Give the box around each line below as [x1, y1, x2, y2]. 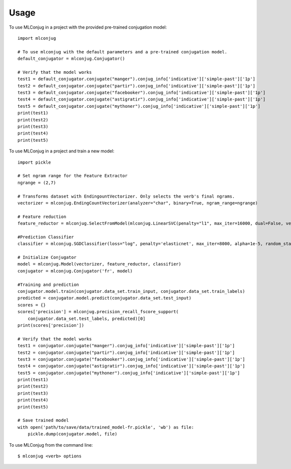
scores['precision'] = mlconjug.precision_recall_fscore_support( [17, 309, 179, 315]
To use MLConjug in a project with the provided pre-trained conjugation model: [9, 24, 167, 30]
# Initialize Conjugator [17, 255, 77, 260]
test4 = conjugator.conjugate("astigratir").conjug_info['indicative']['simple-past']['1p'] [17, 363, 245, 369]
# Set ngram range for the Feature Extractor [17, 173, 128, 179]
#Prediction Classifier [17, 234, 74, 240]
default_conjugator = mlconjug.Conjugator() [17, 56, 126, 62]
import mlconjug [17, 35, 56, 41]
